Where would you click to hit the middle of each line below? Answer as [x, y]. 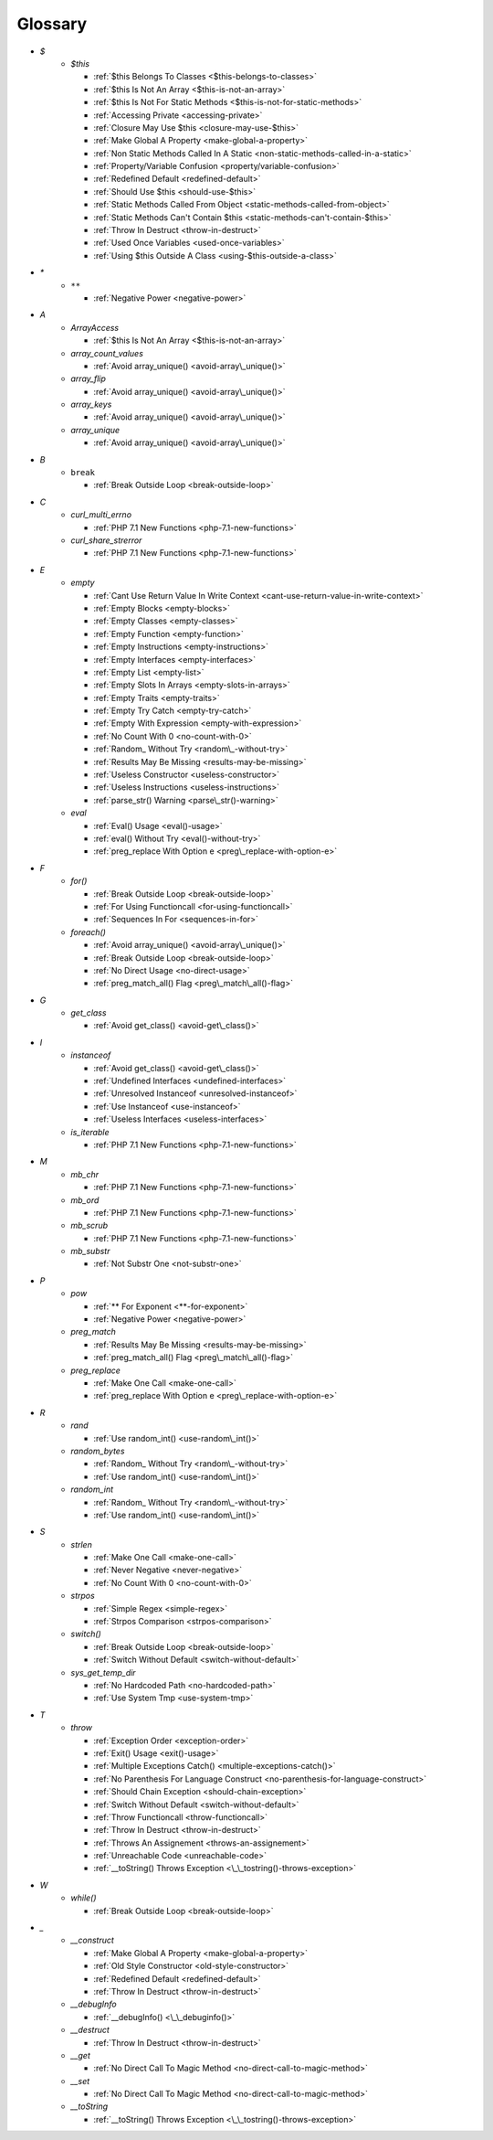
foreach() [89, 932]
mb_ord [85, 1200]
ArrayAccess [94, 327]
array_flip [89, 378]
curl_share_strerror [106, 540]
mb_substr [90, 1251]
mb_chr [85, 1174]
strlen [82, 1544]
